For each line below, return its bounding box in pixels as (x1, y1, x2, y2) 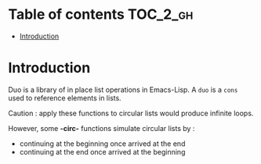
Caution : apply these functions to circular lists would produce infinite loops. (8, 108, 254, 118)
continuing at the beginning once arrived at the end (19, 139, 186, 148)
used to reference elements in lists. (8, 93, 121, 103)
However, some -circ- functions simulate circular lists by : (8, 123, 195, 133)
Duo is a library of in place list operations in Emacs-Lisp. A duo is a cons (8, 85, 238, 94)
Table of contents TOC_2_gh (8, 5, 194, 24)
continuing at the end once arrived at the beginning (19, 147, 186, 156)
